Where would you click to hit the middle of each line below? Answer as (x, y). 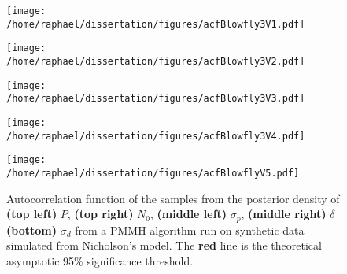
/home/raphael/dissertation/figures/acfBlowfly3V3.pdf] (156, 99)
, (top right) (100, 214)
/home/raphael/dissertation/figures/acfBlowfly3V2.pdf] (156, 61)
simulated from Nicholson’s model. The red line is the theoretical (164, 245)
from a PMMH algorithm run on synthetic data (190, 230)
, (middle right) (284, 214)
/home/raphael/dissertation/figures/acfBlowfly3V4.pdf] (156, 136)
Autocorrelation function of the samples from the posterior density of (173, 198)
